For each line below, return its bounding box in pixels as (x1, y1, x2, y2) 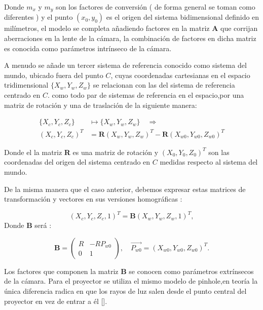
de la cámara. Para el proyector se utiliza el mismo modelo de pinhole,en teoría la (4, 276, 258, 286)
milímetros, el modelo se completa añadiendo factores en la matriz (4, 23, 210, 33)
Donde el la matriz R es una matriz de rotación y (4, 146, 159, 157)
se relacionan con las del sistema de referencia (93, 80, 235, 90)
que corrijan (220, 23, 258, 33)
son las (208, 146, 230, 157)
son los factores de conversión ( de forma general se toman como (56, 2, 255, 12)
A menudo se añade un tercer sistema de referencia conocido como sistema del (4, 60, 247, 70)
